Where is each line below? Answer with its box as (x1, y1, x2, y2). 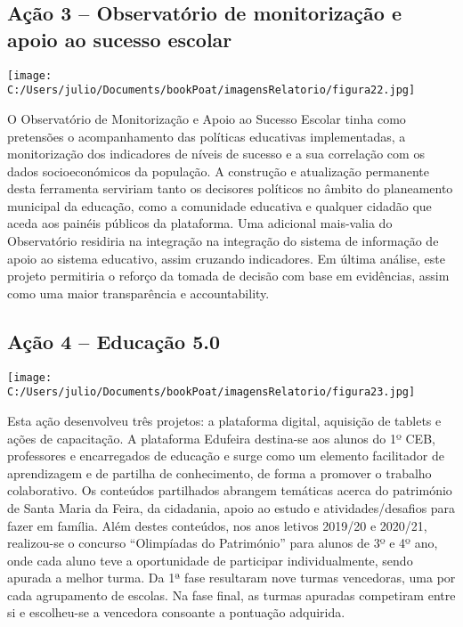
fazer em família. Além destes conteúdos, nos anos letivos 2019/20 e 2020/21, (7, 516, 427, 534)
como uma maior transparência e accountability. (7, 283, 270, 302)
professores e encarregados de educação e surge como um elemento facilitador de (7, 446, 444, 465)
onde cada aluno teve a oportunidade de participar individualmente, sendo (7, 550, 413, 569)
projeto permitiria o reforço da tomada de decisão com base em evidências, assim (7, 266, 450, 285)
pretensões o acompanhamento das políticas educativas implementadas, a (7, 126, 406, 145)
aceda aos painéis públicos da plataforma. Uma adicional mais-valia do (7, 214, 393, 232)
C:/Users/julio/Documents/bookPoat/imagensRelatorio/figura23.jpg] (7, 386, 416, 399)
